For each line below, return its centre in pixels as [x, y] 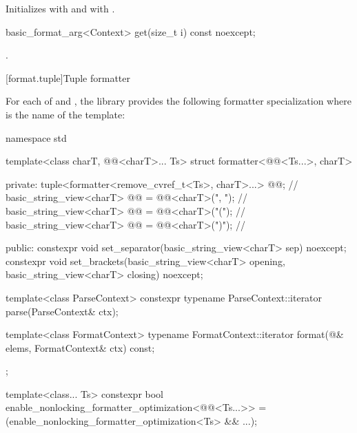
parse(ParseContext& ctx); [62, 311]
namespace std [36, 137]
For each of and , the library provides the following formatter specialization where [178, 101]
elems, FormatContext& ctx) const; [80, 347]
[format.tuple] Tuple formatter [68, 77]
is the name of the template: [65, 114]
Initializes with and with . [60, 8]
